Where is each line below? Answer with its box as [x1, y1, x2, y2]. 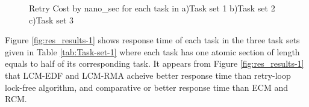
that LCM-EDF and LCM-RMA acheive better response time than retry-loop [5, 69, 291, 81]
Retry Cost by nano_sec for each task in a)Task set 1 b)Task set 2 [29, 2, 275, 14]
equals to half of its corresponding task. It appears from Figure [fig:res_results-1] [5, 57, 304, 70]
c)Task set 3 [29, 13, 74, 26]
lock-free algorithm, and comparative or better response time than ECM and [5, 81, 288, 93]
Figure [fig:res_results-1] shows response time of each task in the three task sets [5, 34, 300, 46]
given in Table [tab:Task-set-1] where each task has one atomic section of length [5, 45, 300, 58]
